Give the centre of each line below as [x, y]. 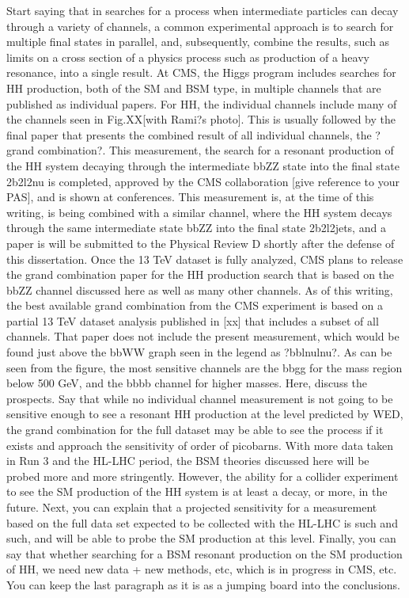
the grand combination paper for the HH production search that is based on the [201, 274]
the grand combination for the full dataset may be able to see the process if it [195, 430]
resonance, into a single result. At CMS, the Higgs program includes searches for [201, 72]
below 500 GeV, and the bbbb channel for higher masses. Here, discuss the [187, 383]
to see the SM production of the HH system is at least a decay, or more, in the [197, 491]
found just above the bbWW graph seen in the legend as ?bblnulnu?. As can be [199, 352]
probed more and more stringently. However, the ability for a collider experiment [203, 476]
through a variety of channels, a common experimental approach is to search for [200, 26]
